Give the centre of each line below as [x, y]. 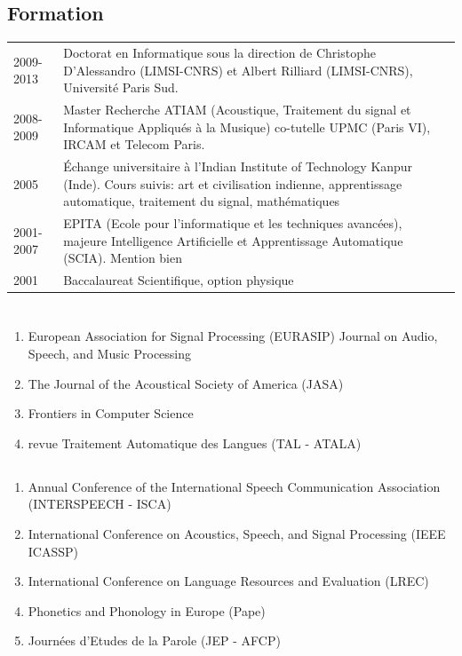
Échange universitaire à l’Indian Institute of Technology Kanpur [238, 166]
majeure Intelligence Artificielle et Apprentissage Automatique [233, 240]
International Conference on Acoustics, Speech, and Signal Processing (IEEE [237, 533]
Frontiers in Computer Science [111, 413]
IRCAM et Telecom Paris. [134, 144]
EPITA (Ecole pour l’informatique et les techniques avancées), [233, 223]
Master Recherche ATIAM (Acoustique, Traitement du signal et [237, 109]
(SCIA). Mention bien [123, 258]
